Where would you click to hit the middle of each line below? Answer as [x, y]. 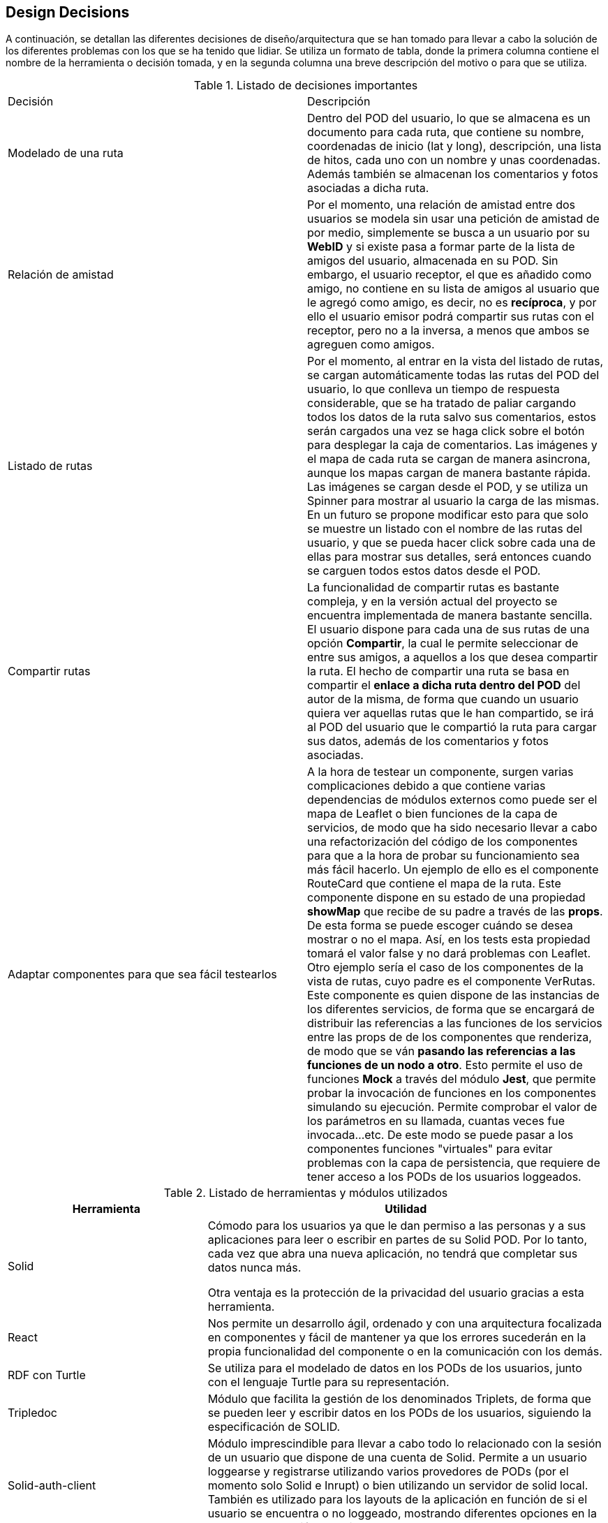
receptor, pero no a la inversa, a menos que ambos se [448, 331]
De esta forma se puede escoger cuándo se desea [440, 926]
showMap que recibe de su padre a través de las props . [455, 912]
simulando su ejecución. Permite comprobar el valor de [452, 1107]
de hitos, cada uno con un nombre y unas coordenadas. [454, 160]
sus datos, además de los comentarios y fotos [428, 741]
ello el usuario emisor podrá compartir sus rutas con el [451, 317]
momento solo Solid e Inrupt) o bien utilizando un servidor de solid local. [398, 1486]
